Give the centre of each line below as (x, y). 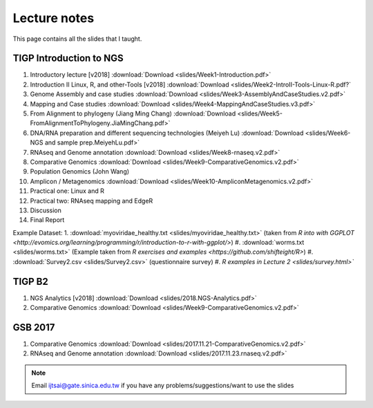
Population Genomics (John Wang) (80, 171)
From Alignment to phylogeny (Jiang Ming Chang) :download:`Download (133, 113)
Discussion (46, 210)
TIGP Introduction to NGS (68, 58)
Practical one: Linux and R (67, 191)
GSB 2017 (34, 327)
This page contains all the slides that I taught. (77, 39)
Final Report (47, 220)
